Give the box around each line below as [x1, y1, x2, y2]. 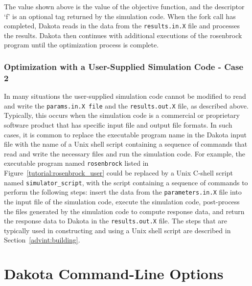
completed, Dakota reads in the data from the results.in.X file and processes [4, 21, 240, 31]
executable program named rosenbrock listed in [4, 158, 149, 168]
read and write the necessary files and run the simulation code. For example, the [4, 148, 246, 158]
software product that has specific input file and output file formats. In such [4, 120, 232, 130]
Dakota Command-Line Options [4, 264, 224, 284]
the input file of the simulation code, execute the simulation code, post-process [4, 196, 240, 206]
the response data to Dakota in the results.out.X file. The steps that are [4, 216, 228, 226]
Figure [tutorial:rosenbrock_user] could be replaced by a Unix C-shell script [4, 168, 233, 178]
